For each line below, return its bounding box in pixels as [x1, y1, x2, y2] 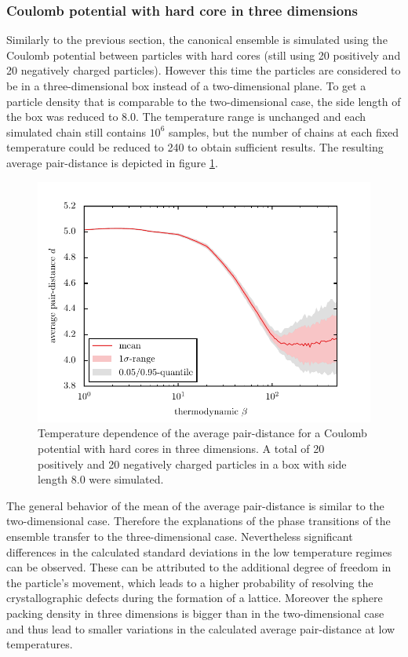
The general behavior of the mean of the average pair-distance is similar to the [6, 497, 384, 513]
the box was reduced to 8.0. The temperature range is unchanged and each [6, 108, 366, 125]
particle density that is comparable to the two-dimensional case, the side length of [6, 93, 401, 109]
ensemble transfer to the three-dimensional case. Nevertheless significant [6, 527, 353, 544]
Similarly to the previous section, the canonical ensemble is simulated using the [6, 31, 388, 48]
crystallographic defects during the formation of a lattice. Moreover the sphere [6, 589, 383, 606]
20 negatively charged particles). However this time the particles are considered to [6, 62, 401, 78]
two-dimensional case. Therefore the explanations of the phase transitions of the [6, 513, 391, 529]
